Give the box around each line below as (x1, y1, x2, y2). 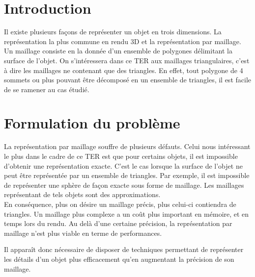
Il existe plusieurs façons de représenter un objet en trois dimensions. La (4, 26, 222, 37)
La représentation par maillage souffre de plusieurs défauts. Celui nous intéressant (4, 141, 251, 151)
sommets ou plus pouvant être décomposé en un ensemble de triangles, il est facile (4, 75, 251, 85)
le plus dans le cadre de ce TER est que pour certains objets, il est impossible (4, 151, 238, 161)
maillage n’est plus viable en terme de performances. (4, 227, 162, 238)
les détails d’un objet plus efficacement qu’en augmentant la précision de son (4, 253, 234, 264)
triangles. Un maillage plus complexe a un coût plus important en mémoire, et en (4, 208, 249, 219)
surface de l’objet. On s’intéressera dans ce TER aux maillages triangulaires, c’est (4, 55, 250, 65)
